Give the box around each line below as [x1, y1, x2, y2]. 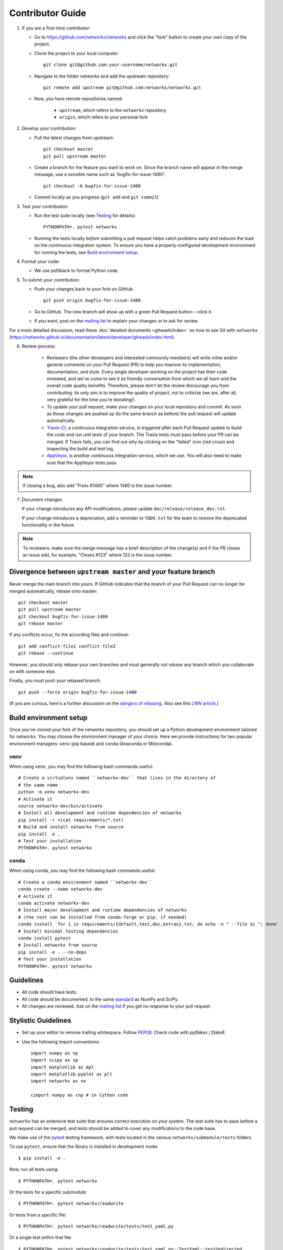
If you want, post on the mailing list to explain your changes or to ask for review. [34, 318, 199, 324]
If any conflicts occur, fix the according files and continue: [9, 631, 129, 637]
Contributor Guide [9, 7, 86, 18]
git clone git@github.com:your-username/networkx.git [43, 62, 177, 67]
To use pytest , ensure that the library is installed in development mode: [9, 1143, 158, 1149]
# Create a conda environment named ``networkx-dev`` [18, 879, 152, 885]
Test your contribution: [21, 203, 69, 209]
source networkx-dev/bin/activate [18, 803, 102, 808]
